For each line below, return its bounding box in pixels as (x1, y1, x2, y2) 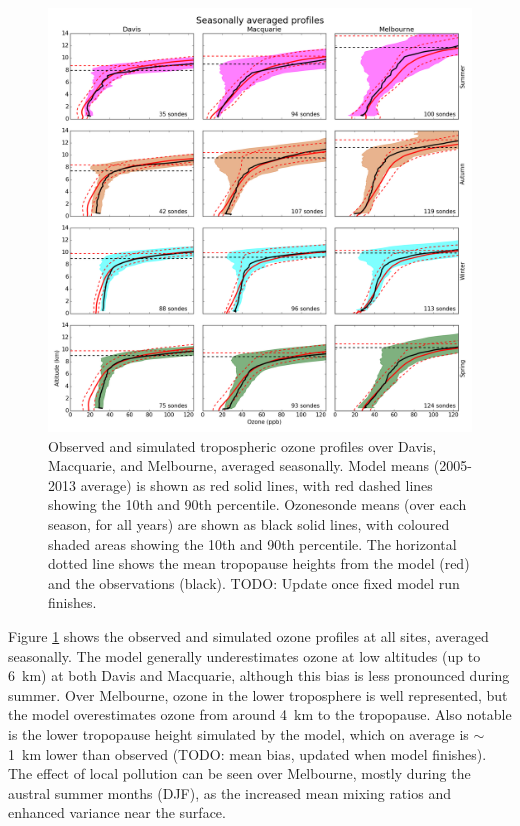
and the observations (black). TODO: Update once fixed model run (48, 572, 460, 593)
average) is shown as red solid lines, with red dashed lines (80, 474, 433, 495)
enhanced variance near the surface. (8, 802, 226, 823)
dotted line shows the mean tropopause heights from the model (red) (48, 553, 470, 574)
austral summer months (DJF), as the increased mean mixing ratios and (8, 782, 451, 803)
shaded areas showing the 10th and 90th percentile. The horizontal (48, 533, 457, 554)
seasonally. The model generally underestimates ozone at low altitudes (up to (8, 645, 481, 666)
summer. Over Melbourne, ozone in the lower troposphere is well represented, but (8, 684, 508, 705)
